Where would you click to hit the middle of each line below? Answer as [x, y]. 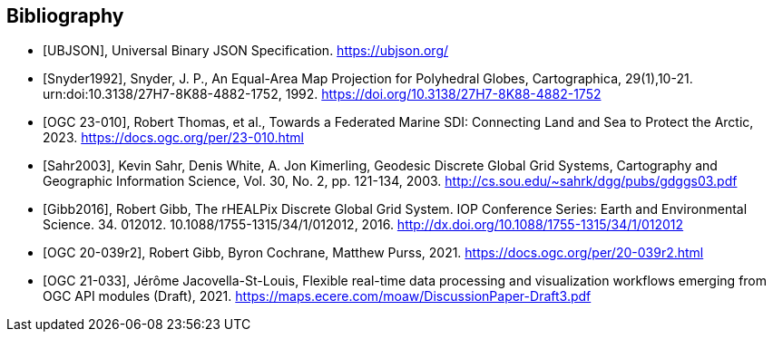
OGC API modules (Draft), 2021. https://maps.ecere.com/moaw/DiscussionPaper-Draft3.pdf [317, 296]
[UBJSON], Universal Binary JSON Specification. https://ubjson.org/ [246, 51]
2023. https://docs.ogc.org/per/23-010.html [173, 138]
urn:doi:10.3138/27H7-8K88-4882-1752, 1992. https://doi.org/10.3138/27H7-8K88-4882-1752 [322, 94]
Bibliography [65, 16]
